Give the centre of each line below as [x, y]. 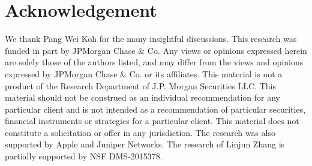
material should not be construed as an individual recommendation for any [142, 97]
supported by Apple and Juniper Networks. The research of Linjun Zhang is [145, 144]
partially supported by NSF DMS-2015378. [84, 156]
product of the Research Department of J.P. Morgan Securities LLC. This [140, 85]
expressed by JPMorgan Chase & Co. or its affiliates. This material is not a [144, 73]
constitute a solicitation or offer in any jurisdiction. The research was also [140, 132]
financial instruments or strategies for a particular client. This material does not [152, 121]
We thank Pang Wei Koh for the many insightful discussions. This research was [151, 39]
